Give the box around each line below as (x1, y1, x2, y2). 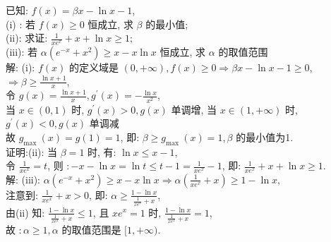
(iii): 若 (6, 44, 38, 59)
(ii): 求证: (6, 30, 48, 45)
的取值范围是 (61, 222, 121, 237)
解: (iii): (6, 171, 41, 186)
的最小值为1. (236, 129, 294, 144)
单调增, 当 (171, 102, 217, 116)
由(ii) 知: (6, 205, 45, 219)
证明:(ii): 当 (6, 144, 58, 159)
